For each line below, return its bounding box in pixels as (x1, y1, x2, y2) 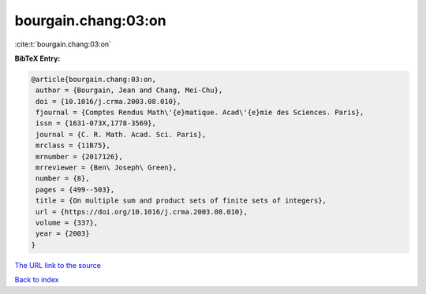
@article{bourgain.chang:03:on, (31, 75, 157, 84)
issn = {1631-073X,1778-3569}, (35, 119, 157, 128)
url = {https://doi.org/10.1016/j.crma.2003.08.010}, (35, 207, 248, 216)
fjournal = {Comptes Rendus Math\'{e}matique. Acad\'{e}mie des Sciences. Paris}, (35, 108, 364, 117)
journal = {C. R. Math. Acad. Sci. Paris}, (35, 130, 207, 139)
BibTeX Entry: (14, 54, 61, 63)
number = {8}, (35, 174, 90, 183)
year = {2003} (35, 229, 90, 238)
